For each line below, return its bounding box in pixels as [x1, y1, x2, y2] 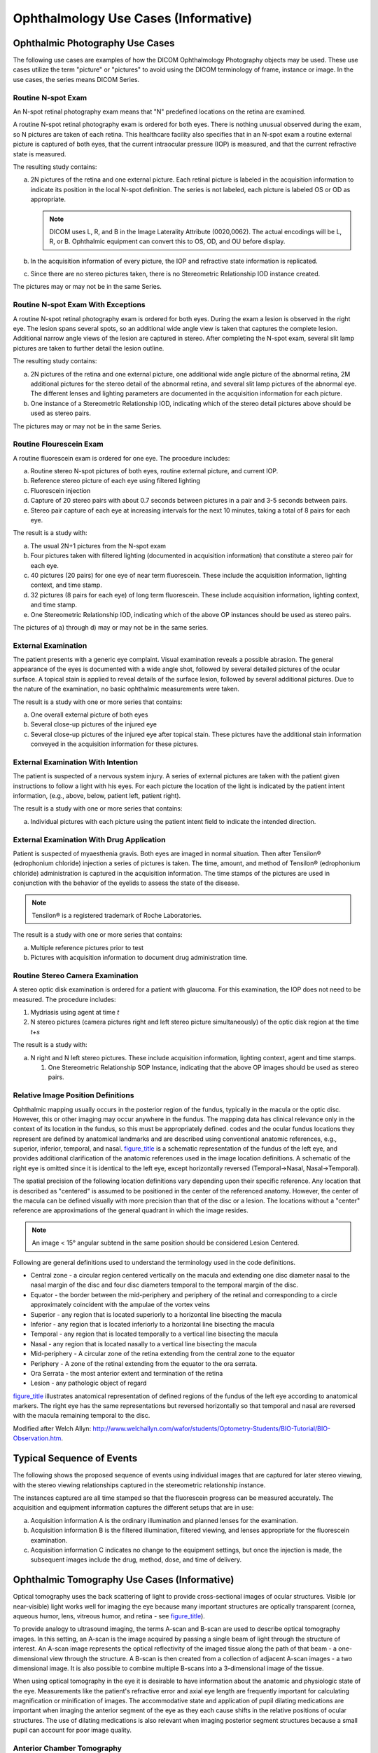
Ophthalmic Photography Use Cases [13, 37, 175, 49]
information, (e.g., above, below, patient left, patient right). [13, 792, 181, 800]
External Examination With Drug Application [13, 834, 166, 844]
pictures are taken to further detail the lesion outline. [13, 344, 164, 352]
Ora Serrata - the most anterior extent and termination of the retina [30, 1369, 223, 1377]
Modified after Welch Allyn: [13, 1424, 92, 1433]
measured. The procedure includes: [13, 995, 116, 1003]
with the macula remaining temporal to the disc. [13, 1412, 150, 1420]
